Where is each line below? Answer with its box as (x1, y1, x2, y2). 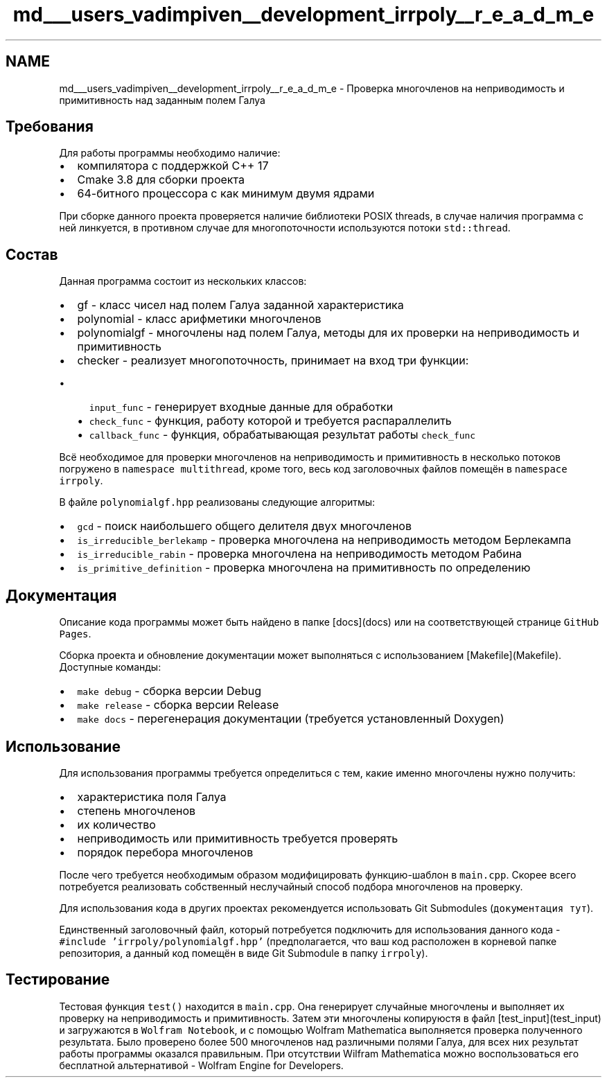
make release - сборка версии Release (77, 698, 279, 712)
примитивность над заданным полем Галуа (59, 94, 265, 106)
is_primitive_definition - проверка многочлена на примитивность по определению (77, 561, 531, 575)
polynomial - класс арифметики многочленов (77, 312, 322, 326)
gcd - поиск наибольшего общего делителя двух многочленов (77, 519, 412, 534)
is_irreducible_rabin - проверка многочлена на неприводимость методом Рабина (77, 547, 522, 561)
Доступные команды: (59, 661, 161, 673)
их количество (77, 817, 156, 831)
